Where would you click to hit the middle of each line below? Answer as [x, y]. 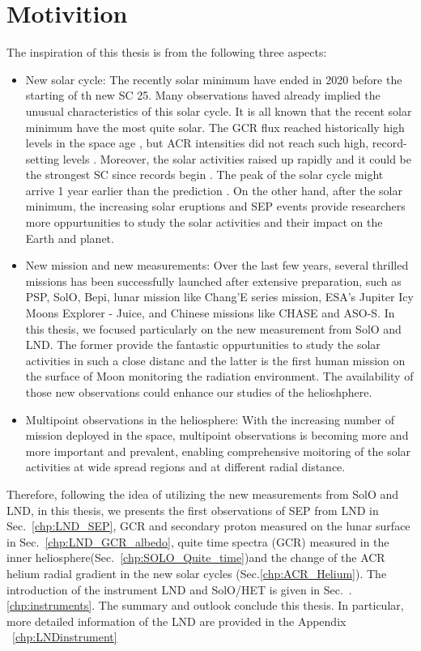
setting [43, 158]
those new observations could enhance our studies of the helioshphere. [199, 392]
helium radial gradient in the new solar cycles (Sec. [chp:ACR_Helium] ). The [197, 573]
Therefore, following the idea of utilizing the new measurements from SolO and [203, 494]
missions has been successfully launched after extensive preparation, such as [213, 281]
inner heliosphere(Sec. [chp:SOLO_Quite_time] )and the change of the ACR [196, 557]
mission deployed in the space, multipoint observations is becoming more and [217, 435]
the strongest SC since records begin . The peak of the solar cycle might [204, 174]
